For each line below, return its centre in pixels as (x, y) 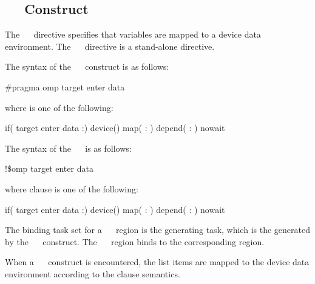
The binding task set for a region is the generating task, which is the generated (157, 230)
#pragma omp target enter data (65, 86)
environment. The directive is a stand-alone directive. (110, 46)
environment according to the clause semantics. (93, 273)
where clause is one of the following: (72, 188)
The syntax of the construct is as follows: (87, 66)
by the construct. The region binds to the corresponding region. (135, 241)
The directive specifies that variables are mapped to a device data (133, 34)
